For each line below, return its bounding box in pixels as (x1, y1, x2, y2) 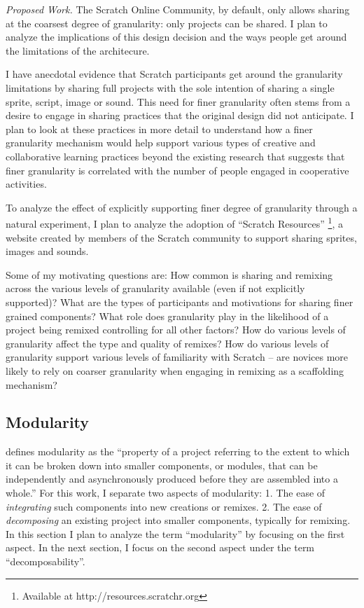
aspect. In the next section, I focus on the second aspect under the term (6, 540, 315, 555)
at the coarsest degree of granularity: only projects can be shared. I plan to (6, 15, 328, 30)
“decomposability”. (6, 554, 85, 569)
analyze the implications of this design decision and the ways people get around (6, 29, 347, 44)
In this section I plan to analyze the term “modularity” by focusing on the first (6, 526, 345, 541)
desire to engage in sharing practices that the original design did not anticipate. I (6, 108, 354, 123)
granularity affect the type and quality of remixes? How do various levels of (6, 336, 329, 350)
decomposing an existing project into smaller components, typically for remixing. (6, 513, 351, 527)
